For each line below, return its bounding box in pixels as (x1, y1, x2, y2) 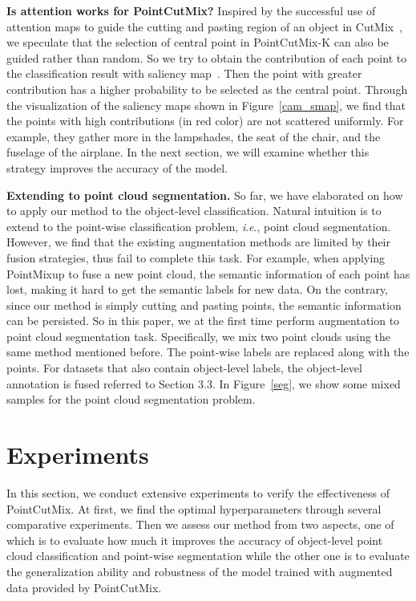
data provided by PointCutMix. (6, 579, 162, 595)
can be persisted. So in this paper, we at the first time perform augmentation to (6, 312, 400, 329)
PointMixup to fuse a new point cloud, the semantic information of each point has (6, 265, 410, 282)
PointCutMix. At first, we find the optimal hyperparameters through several (6, 500, 382, 517)
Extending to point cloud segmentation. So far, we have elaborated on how (6, 186, 403, 203)
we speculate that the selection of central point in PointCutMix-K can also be (6, 34, 389, 51)
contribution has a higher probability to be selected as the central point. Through (6, 80, 408, 97)
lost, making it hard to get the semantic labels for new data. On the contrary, (6, 281, 388, 298)
